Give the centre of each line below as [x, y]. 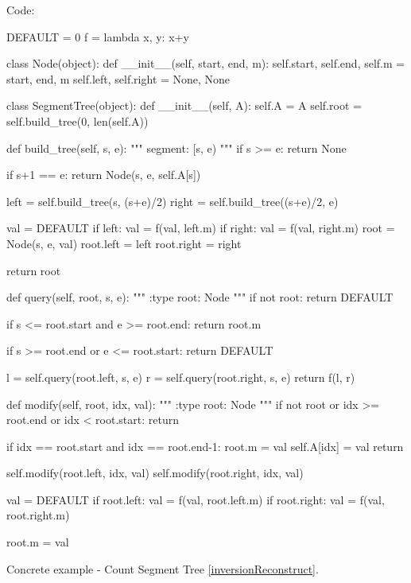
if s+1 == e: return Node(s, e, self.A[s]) [104, 175]
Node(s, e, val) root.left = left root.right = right [124, 243]
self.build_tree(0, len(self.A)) [78, 120]
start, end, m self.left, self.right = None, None [118, 78]
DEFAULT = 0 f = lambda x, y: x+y [98, 36]
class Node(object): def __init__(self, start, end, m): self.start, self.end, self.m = [206, 63]
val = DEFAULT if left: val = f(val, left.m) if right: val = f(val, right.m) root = [201, 228]
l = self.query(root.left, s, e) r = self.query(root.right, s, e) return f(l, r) [181, 377]
